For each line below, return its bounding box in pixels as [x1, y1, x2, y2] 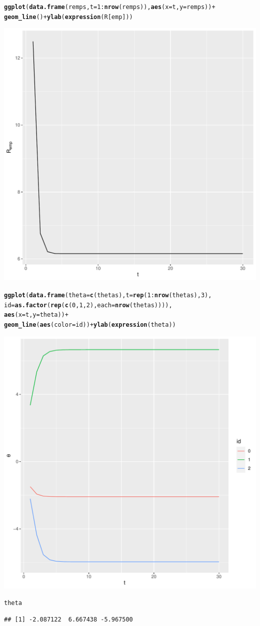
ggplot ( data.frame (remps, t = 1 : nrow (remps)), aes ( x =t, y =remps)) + [4, 4, 215, 11]
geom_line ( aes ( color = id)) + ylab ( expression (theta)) [4, 321, 176, 328]
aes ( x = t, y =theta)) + [4, 311, 68, 319]
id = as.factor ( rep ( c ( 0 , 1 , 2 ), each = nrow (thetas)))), [4, 301, 172, 309]
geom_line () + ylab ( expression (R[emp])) [4, 13, 133, 21]
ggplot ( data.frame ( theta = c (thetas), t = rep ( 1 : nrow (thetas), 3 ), [4, 291, 212, 299]
